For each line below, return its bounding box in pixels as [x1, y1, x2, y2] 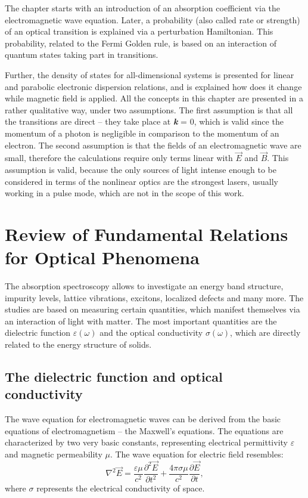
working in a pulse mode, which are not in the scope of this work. [5, 187, 244, 199]
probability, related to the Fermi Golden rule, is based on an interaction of [5, 36, 277, 49]
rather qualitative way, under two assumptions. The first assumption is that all [5, 103, 293, 116]
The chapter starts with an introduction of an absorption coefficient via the [5, 2, 281, 14]
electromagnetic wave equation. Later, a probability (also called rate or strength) [5, 13, 300, 26]
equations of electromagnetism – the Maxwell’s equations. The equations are [5, 424, 284, 437]
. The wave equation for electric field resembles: [110, 447, 284, 460]
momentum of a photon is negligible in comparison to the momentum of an [5, 126, 279, 139]
